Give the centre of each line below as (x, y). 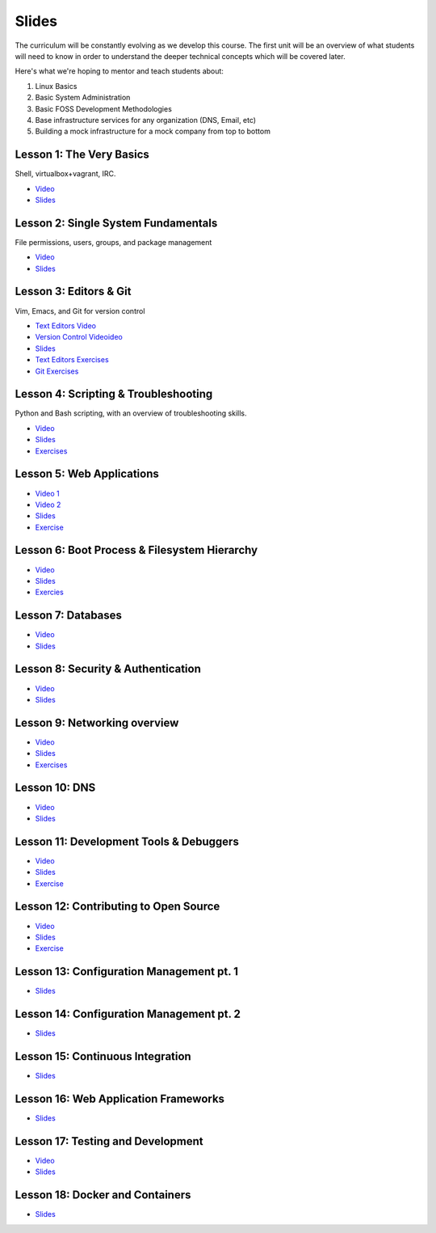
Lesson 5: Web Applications (87, 474)
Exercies (49, 592)
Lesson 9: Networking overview (97, 722)
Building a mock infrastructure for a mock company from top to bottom (153, 131)
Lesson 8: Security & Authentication (108, 669)
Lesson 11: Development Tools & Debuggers (127, 841)
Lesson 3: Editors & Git (73, 291)
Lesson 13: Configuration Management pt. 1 (126, 971)
